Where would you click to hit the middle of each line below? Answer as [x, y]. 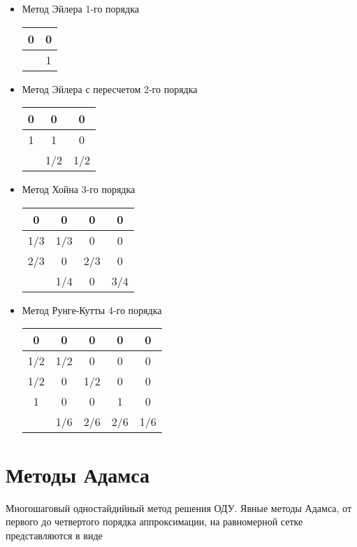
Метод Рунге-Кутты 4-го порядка [92, 310]
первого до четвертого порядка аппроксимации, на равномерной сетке [154, 521]
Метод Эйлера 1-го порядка [80, 8]
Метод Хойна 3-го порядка [79, 189]
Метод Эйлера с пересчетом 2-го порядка [110, 88]
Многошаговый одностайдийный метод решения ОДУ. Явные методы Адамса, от [179, 507]
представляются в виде [54, 535]
